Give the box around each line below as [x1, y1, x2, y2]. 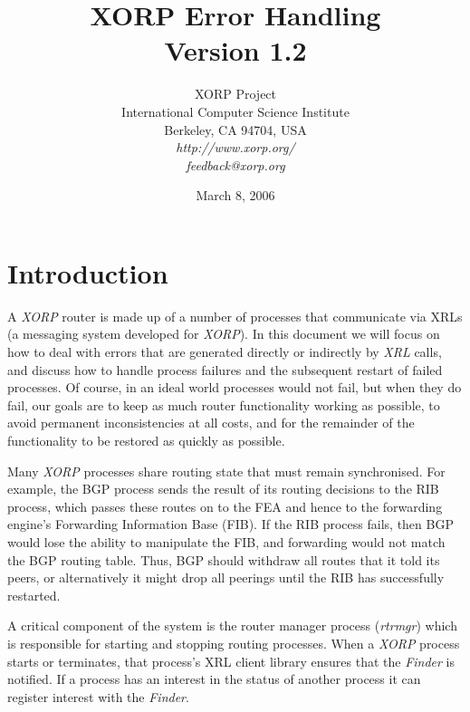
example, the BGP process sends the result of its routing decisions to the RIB [7, 479, 439, 498]
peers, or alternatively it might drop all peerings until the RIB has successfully [7, 568, 445, 587]
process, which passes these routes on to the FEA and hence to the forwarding [7, 496, 443, 515]
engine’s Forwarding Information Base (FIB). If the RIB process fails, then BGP [7, 515, 454, 534]
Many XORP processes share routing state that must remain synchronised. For [7, 461, 446, 480]
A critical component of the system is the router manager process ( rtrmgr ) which [7, 616, 457, 635]
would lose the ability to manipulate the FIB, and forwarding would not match [7, 532, 446, 551]
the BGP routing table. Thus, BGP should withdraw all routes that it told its [7, 550, 440, 569]
